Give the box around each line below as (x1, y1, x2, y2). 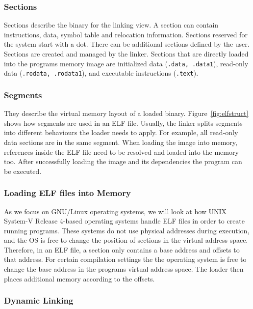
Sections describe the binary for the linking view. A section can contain (4, 20, 219, 30)
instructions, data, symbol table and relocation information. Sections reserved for (4, 29, 248, 39)
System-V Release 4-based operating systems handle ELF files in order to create (4, 216, 245, 226)
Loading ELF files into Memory (4, 187, 131, 199)
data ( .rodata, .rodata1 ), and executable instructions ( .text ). (4, 68, 199, 78)
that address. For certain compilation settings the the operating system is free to (4, 254, 247, 264)
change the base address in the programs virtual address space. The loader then (4, 264, 244, 274)
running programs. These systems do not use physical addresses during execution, (4, 225, 250, 235)
